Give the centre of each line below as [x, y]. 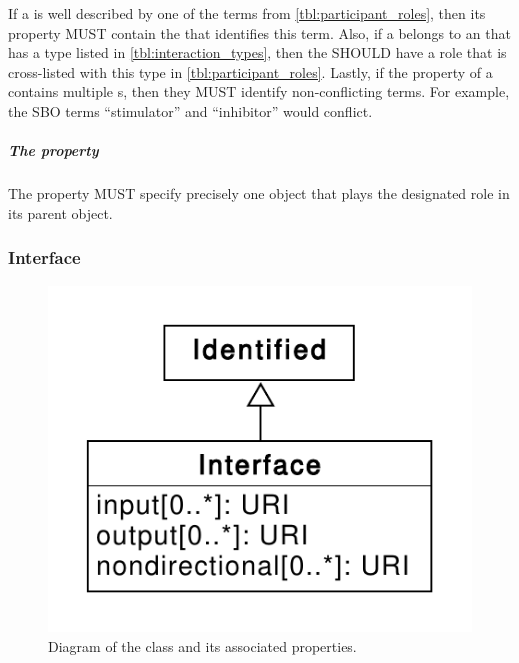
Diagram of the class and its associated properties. [202, 645]
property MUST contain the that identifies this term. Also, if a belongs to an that [259, 32]
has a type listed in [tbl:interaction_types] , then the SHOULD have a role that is [257, 52]
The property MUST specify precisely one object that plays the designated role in [259, 193]
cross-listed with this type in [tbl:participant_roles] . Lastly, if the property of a [250, 71]
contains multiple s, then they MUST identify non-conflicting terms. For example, [259, 91]
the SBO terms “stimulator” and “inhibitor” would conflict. [190, 110]
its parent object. [60, 212]
